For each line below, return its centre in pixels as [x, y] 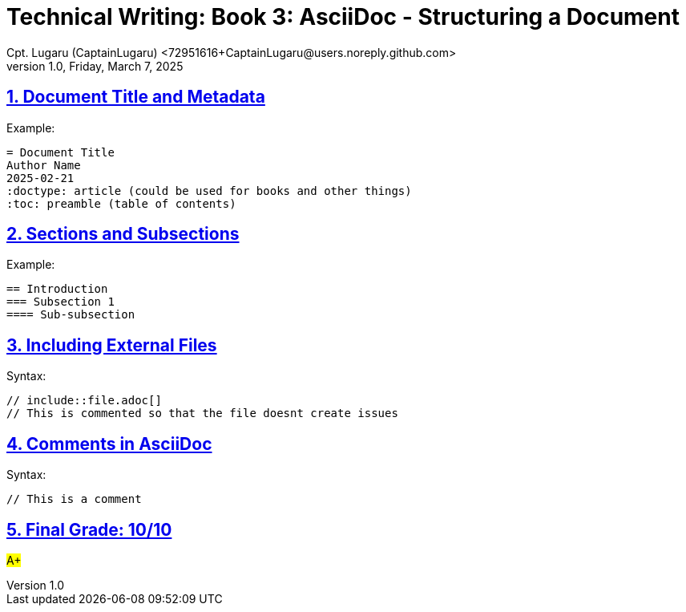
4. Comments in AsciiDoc [109, 444]
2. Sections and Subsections [123, 234]
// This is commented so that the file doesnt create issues [202, 413]
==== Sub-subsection [71, 315]
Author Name [44, 165]
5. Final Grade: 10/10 [89, 529]
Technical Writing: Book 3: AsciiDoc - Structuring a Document [343, 17]
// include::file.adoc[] [84, 401]
